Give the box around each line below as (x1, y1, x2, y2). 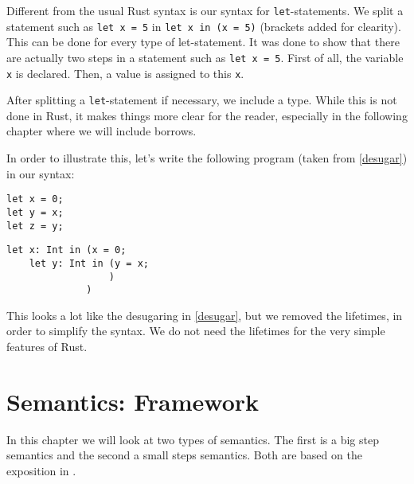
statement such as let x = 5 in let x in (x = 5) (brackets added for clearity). (6, 18, 401, 34)
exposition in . (6, 462, 76, 478)
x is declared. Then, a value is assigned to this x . (6, 64, 244, 81)
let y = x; (6, 206, 64, 218)
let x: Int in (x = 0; (6, 244, 127, 256)
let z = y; (6, 220, 64, 232)
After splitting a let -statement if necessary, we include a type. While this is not (6, 92, 397, 108)
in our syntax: (6, 165, 75, 181)
